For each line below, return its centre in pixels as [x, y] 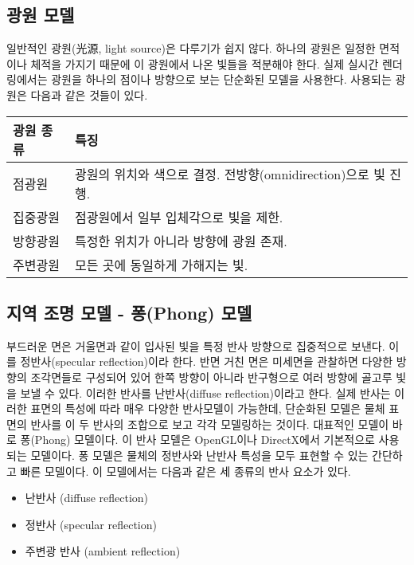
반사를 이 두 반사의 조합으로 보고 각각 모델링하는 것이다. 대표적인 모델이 [210, 424]
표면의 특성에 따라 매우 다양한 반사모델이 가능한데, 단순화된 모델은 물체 [208, 408]
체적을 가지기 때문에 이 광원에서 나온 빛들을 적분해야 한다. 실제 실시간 [205, 63]
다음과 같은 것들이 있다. [89, 94]
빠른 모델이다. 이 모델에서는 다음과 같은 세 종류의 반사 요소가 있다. [186, 471]
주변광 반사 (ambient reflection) [103, 551]
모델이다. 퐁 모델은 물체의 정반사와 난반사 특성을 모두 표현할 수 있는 [199, 455]
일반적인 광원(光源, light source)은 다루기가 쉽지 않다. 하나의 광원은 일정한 [191, 48]
